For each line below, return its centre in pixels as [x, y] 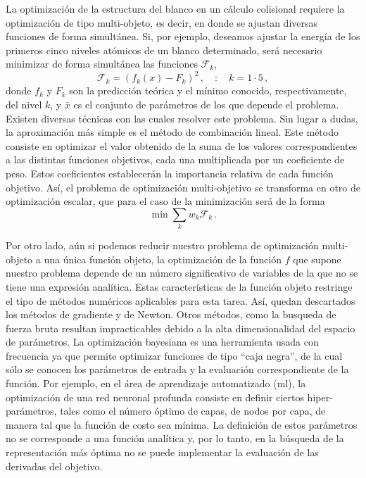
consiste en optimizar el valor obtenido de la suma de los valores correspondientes [182, 145]
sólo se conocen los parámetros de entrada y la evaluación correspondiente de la [177, 369]
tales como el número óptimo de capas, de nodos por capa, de [193, 411]
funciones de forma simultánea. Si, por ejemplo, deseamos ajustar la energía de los [183, 36]
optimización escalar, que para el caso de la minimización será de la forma [165, 201]
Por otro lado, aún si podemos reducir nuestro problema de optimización [162, 245]
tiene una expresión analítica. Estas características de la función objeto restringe [179, 286]
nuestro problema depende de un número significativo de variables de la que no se [182, 273]
